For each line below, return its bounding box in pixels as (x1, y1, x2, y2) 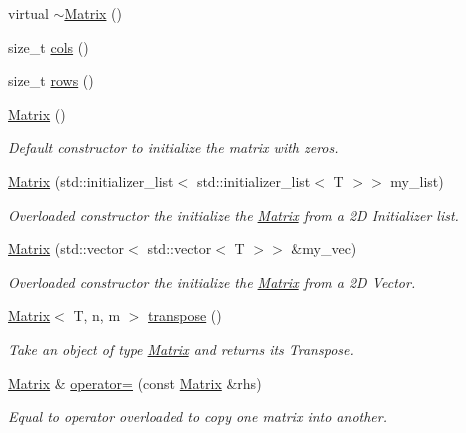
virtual (8, 3, 49, 23)
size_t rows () (8, 70, 94, 91)
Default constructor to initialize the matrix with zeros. (8, 137, 339, 158)
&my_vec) (291, 238, 357, 259)
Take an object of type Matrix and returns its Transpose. (8, 338, 354, 359)
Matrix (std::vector (8, 238, 125, 259)
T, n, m (73, 305, 121, 326)
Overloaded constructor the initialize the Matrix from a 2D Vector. (8, 271, 416, 292)
